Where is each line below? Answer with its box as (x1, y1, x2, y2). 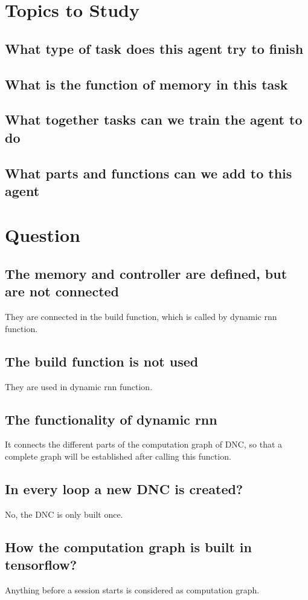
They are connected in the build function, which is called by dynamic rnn (5, 310, 277, 323)
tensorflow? (5, 555, 77, 574)
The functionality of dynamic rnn (5, 409, 217, 428)
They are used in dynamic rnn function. (5, 380, 153, 393)
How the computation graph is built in (5, 537, 252, 556)
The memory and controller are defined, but (5, 264, 287, 283)
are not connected (5, 282, 120, 301)
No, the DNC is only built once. (5, 507, 123, 520)
